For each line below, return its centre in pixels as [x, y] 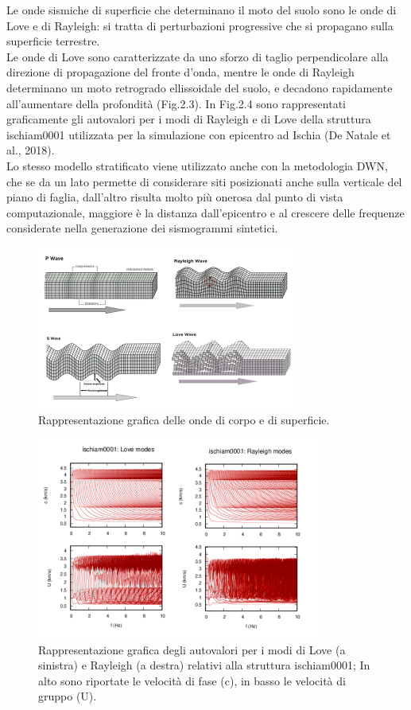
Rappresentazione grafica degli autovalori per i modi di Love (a [192, 649]
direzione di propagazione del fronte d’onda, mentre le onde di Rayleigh [180, 72]
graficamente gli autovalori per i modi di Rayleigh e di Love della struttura [189, 119]
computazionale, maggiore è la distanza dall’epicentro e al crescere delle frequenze [205, 212]
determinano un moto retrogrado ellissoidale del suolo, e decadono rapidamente [200, 87]
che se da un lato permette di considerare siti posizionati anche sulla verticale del [204, 181]
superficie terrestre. [53, 41]
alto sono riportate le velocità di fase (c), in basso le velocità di [192, 680]
